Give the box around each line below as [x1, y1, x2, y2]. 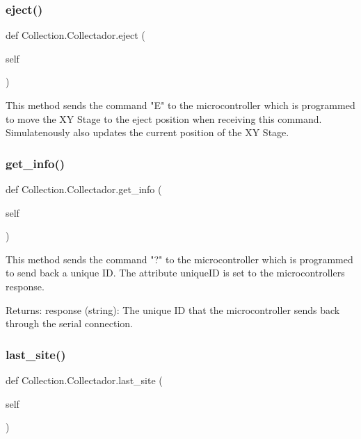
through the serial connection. [6, 316, 133, 331]
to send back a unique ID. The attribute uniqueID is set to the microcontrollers [6, 265, 345, 280]
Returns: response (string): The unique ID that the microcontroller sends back [6, 302, 340, 317]
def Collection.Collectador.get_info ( [6, 182, 162, 196]
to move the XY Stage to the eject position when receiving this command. [6, 111, 322, 126]
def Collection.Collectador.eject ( [6, 28, 145, 42]
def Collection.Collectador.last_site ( [6, 372, 163, 387]
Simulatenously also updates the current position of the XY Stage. [6, 125, 289, 140]
